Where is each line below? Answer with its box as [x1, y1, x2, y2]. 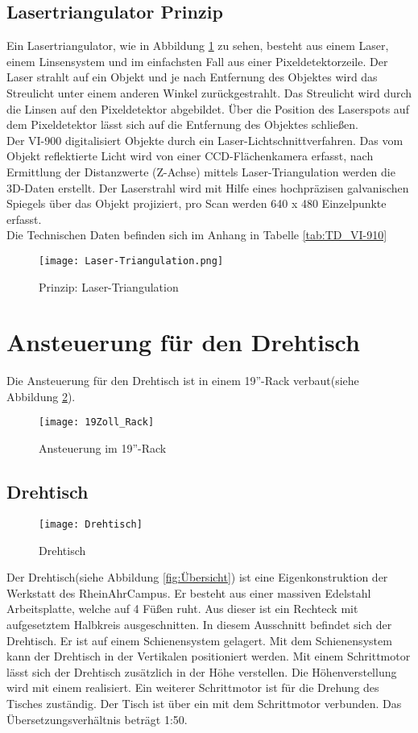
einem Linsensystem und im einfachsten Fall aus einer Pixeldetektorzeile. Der [6, 52, 388, 69]
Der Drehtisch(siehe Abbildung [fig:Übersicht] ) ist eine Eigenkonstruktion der [6, 569, 388, 586]
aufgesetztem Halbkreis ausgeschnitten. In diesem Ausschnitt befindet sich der [6, 615, 392, 632]
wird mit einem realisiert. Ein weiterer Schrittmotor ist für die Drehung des [6, 679, 379, 696]
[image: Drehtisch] [39, 518, 143, 530]
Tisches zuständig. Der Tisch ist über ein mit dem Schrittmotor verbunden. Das [6, 694, 402, 711]
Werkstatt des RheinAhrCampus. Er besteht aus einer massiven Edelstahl [6, 584, 371, 601]
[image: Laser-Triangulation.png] [39, 255, 224, 267]
